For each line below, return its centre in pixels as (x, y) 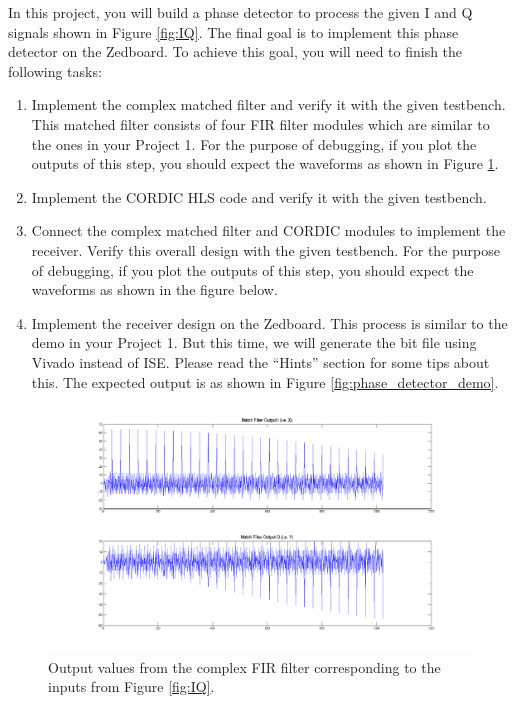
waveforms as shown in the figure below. (154, 289)
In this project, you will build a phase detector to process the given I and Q (240, 12)
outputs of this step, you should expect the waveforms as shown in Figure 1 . (265, 163)
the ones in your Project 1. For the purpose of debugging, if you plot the (254, 143)
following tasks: (55, 70)
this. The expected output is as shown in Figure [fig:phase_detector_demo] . (265, 381)
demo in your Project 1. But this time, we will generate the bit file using (254, 342)
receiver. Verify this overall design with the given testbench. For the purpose (265, 249)
